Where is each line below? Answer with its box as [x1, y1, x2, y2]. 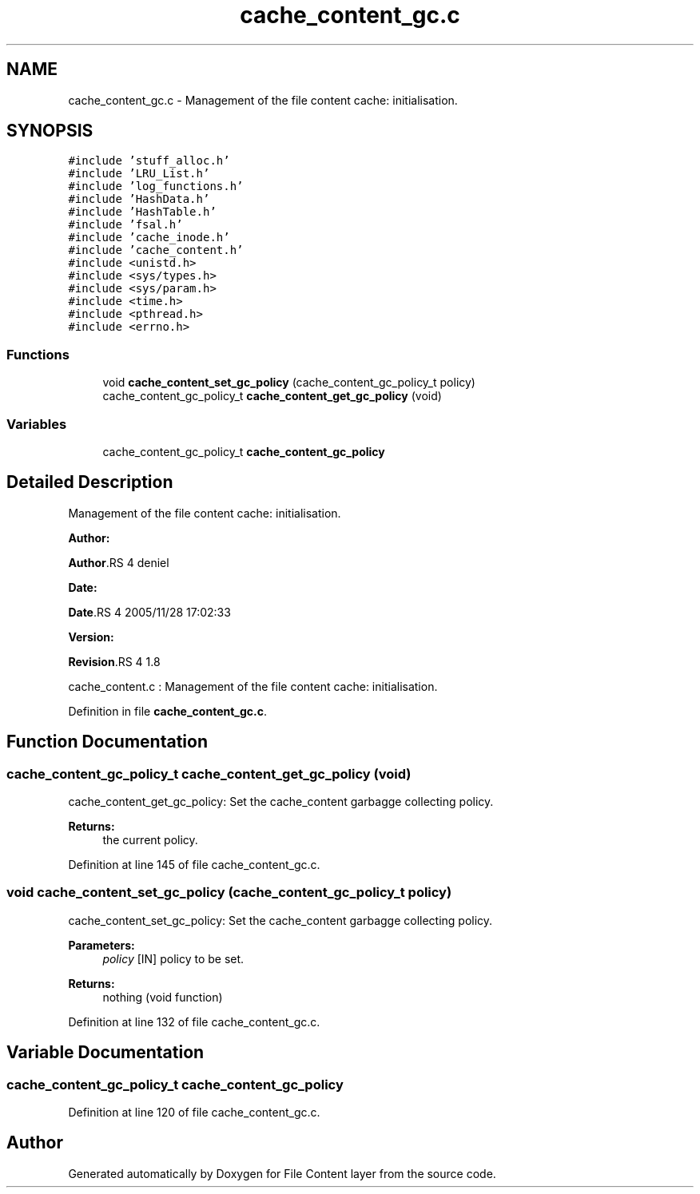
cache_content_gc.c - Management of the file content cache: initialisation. [68, 93, 458, 107]
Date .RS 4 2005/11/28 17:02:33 [68, 605, 231, 619]
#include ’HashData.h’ [68, 192, 210, 206]
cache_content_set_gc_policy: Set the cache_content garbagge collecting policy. [68, 913, 493, 927]
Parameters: [68, 938, 135, 952]
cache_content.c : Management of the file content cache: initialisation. [68, 679, 438, 693]
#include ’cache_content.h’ [68, 244, 244, 257]
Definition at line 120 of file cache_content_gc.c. [68, 1105, 320, 1119]
